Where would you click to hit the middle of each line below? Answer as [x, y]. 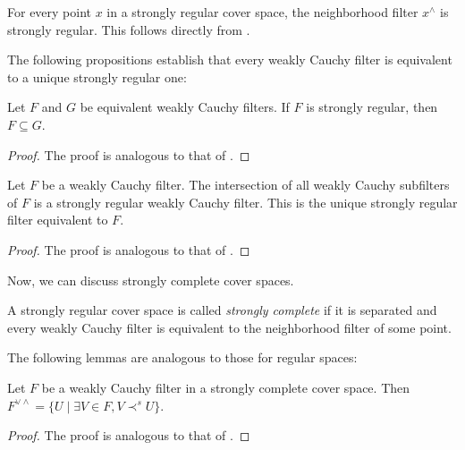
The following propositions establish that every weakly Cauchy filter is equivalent [230, 59]
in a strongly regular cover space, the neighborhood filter [262, 12]
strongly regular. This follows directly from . [129, 29]
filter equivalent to [58, 220]
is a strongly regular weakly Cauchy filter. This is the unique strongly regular [245, 202]
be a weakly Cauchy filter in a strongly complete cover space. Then [226, 387]
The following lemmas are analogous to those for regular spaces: [182, 357]
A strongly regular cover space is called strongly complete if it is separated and [222, 310]
